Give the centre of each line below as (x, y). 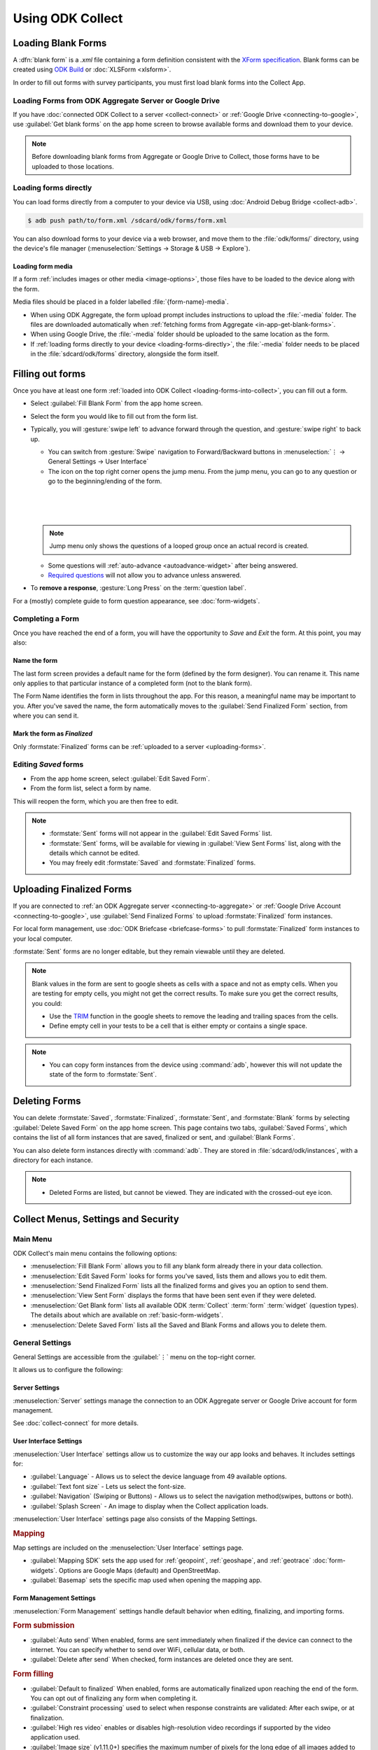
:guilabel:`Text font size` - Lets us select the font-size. (108, 1486)
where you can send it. (46, 716)
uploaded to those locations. (73, 166)
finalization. (47, 1718)
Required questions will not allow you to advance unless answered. (145, 575)
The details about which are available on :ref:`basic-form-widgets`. (127, 1315)
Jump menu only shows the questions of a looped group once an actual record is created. (179, 546)
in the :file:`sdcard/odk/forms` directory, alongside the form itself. (125, 354)
